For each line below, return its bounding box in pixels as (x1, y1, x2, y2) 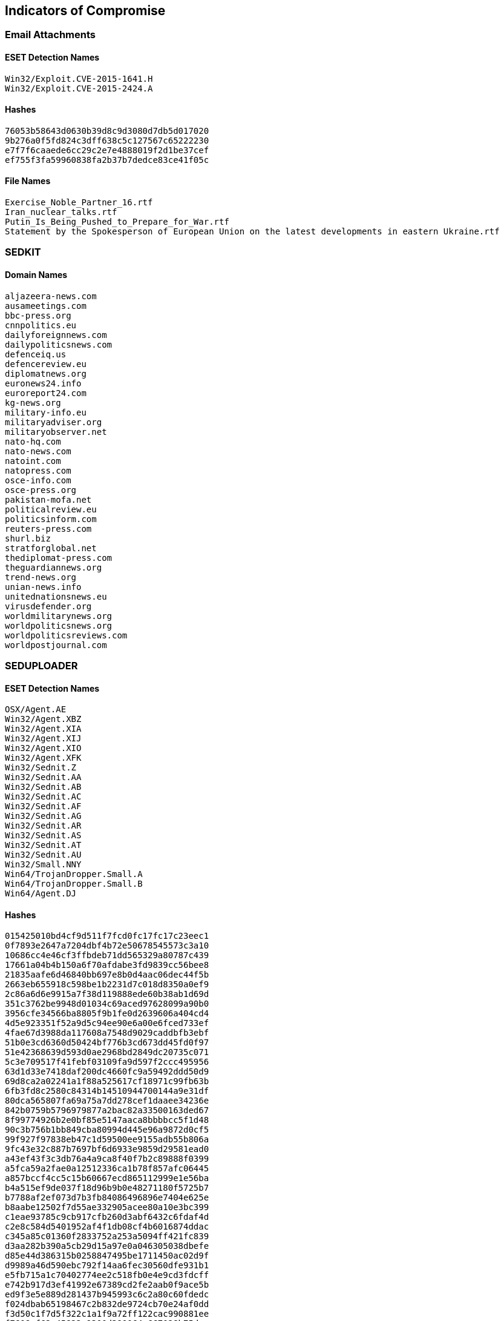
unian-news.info (5, 581, 82, 592)
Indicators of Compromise (5, 3, 166, 18)
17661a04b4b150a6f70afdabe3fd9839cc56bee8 (5, 960, 209, 970)
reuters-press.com (5, 523, 92, 534)
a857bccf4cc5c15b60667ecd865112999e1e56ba (5, 1173, 209, 1184)
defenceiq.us (5, 349, 67, 359)
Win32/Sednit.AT (5, 840, 82, 850)
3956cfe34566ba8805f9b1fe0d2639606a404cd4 (5, 1008, 209, 1019)
